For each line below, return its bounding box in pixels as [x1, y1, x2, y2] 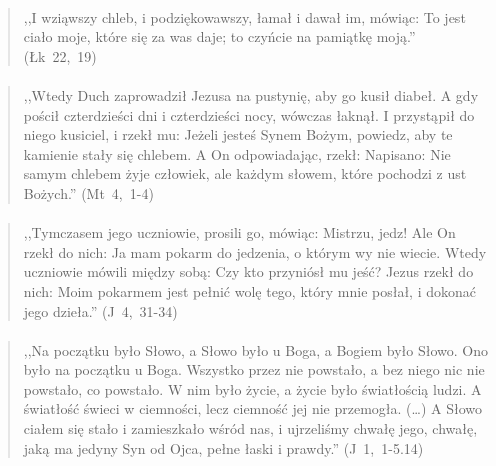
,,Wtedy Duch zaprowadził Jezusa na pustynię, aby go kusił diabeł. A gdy [23, 84, 479, 105]
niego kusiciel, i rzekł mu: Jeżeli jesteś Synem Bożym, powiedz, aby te [23, 124, 453, 145]
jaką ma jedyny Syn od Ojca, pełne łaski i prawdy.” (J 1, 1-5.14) [23, 437, 424, 458]
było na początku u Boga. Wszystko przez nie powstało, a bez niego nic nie [23, 359, 485, 380]
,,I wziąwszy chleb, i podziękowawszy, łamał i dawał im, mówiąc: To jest [23, 6, 466, 27]
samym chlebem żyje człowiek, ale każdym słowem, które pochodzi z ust [23, 163, 467, 184]
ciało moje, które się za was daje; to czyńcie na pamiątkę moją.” [23, 26, 416, 47]
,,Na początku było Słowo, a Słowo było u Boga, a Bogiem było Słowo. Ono [23, 339, 488, 360]
